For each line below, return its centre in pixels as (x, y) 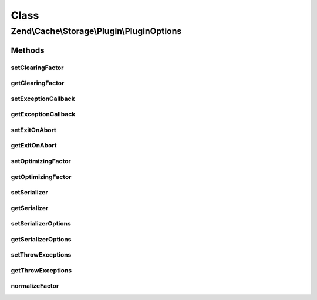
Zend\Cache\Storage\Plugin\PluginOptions (96, 31)
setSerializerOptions (41, 224)
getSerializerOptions (41, 239)
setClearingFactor (37, 68)
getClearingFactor (38, 83)
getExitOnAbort (34, 146)
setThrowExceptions (41, 255)
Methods (28, 50)
